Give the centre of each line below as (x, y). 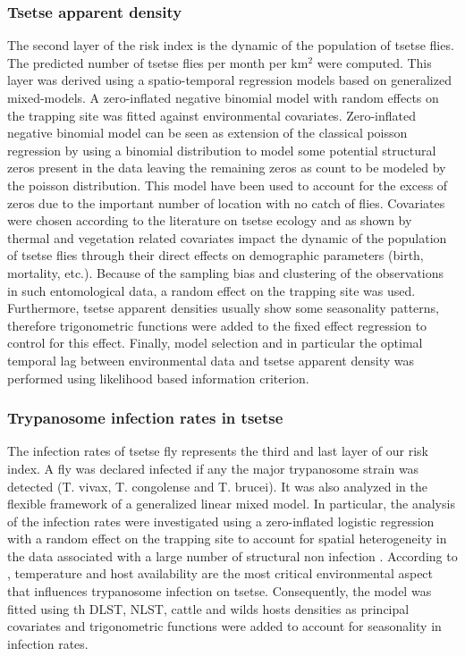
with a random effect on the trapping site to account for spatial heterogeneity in (227, 538)
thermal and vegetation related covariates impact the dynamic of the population (227, 237)
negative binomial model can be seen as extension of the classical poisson (207, 133)
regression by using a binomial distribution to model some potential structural (222, 150)
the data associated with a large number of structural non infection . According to (232, 555)
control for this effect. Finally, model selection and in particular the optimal (215, 343)
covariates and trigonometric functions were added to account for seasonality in (224, 626)
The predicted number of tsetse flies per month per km (158, 62)
